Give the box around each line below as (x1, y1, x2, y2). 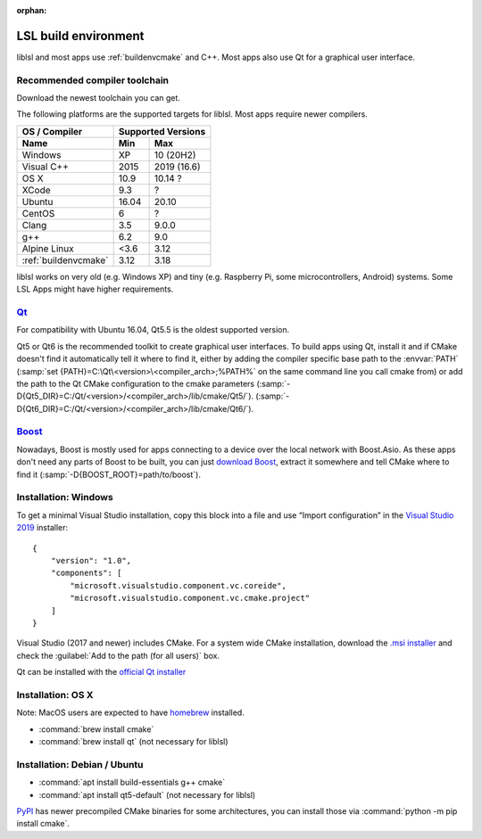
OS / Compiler (21, 125, 83, 137)
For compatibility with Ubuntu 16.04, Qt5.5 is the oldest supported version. (16, 325, 290, 335)
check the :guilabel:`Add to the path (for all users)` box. (16, 650, 220, 661)
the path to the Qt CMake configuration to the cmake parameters (16, 378, 255, 389)
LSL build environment (16, 28, 145, 44)
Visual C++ (21, 160, 69, 173)
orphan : (16, 5, 47, 15)
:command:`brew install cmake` (38, 723, 154, 735)
